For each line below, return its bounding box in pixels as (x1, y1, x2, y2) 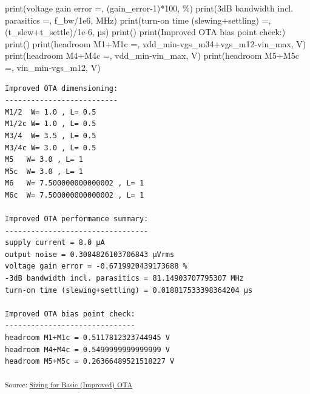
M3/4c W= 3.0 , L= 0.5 (5, 143, 96, 152)
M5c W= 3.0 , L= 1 (5, 167, 83, 176)
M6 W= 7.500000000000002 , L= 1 (5, 179, 144, 188)
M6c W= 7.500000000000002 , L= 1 (5, 190, 144, 199)
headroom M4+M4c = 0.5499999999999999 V (5, 345, 170, 354)
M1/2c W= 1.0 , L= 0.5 (5, 119, 96, 129)
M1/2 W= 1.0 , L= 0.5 (5, 107, 96, 116)
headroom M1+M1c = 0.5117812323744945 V (5, 333, 170, 342)
